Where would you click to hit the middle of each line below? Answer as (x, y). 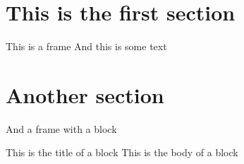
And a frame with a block (61, 128)
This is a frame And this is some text (86, 46)
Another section (85, 94)
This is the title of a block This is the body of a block (122, 152)
